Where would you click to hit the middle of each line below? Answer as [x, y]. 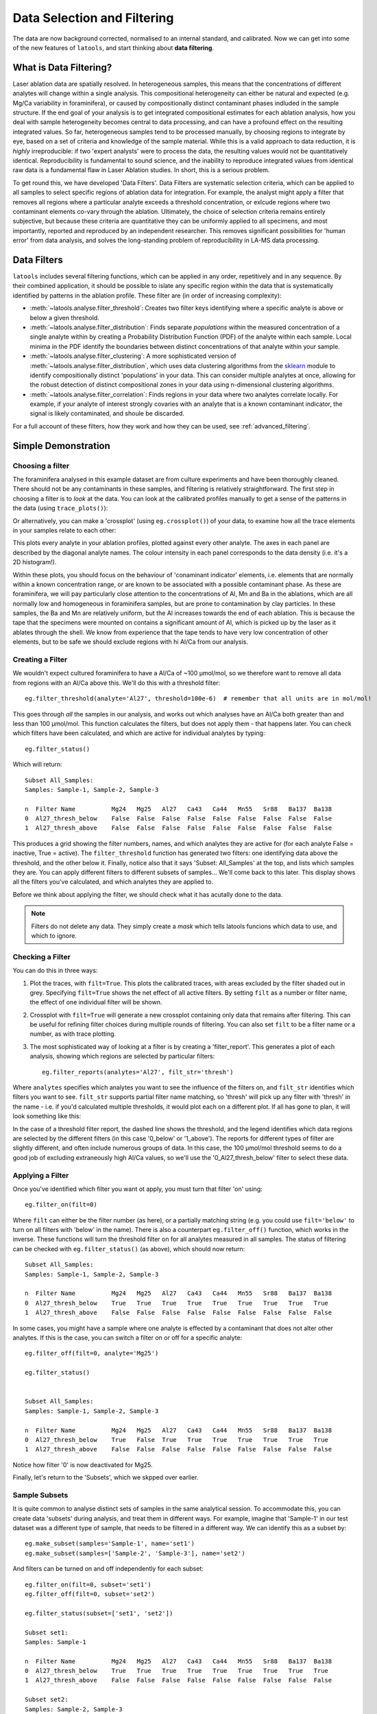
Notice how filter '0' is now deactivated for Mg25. [83, 1464]
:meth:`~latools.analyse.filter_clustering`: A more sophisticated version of [133, 356]
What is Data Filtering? [62, 68]
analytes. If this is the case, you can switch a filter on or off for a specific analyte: [127, 1338]
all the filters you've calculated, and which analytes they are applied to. [113, 882]
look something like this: [47, 1116]
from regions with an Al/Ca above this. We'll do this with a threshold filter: [117, 683]
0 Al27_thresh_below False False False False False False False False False [179, 819]
